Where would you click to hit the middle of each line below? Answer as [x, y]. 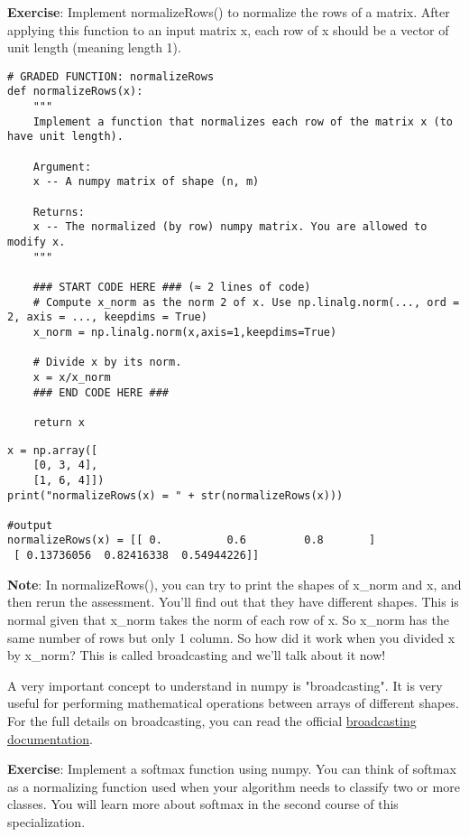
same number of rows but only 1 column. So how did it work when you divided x [231, 637]
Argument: [62, 167]
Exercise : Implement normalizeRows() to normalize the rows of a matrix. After [229, 12]
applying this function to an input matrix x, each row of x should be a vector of [228, 29]
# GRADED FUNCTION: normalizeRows [111, 76]
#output [30, 525]
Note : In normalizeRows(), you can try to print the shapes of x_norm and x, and [234, 584]
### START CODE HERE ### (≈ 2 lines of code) [172, 287]
